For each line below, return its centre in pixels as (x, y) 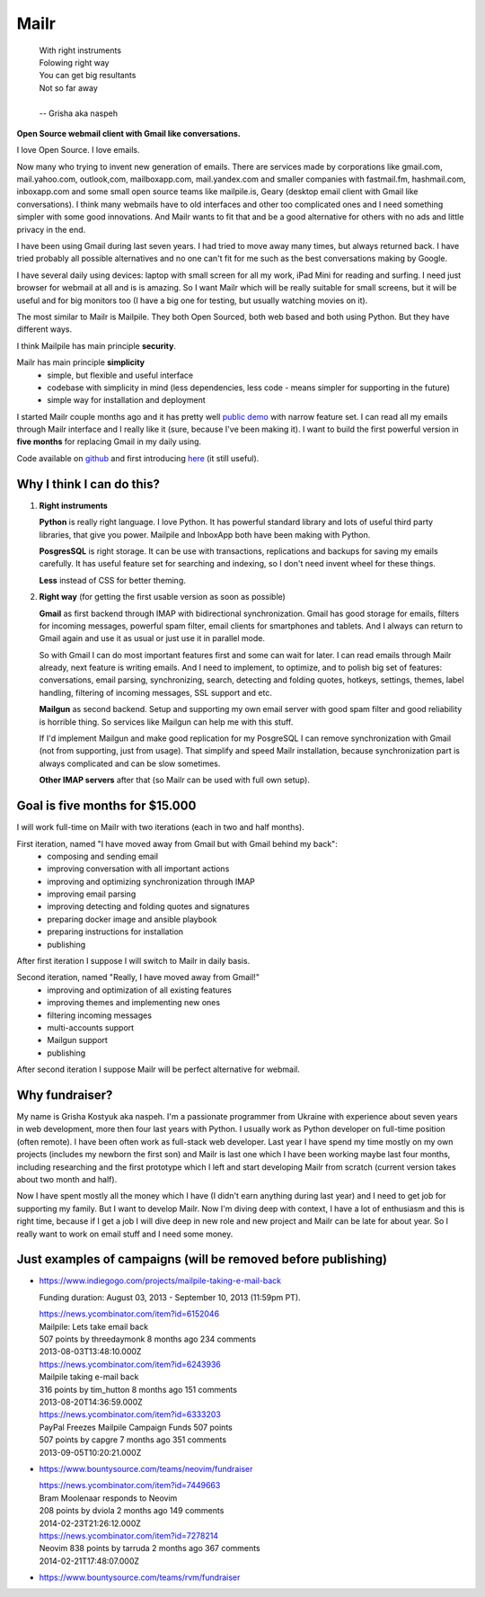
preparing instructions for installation (115, 932)
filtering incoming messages (100, 1015)
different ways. (44, 329)
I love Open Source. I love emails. (78, 150)
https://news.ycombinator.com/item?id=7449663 (130, 1485)
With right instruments (80, 50)
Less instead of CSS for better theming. (112, 580)
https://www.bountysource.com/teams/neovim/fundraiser (146, 1468)
